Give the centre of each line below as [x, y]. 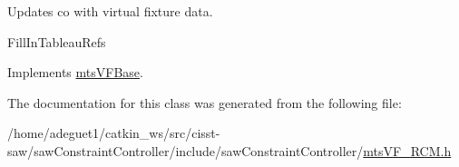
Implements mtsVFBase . [75, 72]
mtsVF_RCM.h [407, 150]
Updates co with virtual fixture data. [110, 11]
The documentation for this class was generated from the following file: [205, 102]
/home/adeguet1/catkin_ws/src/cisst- [114, 133]
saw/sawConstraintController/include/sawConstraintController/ [186, 150]
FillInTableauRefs [57, 41]
